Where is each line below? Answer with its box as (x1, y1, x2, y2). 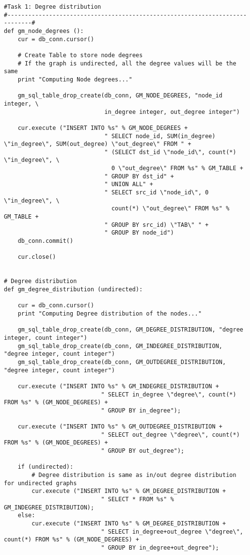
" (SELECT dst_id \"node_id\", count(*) (104, 148, 236, 156)
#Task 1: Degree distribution (4, 3, 101, 10)
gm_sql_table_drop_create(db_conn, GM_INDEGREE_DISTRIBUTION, (17, 342, 223, 349)
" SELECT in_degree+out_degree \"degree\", (101, 528, 243, 535)
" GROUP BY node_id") (104, 229, 174, 237)
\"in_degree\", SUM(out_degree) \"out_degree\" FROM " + (4, 141, 191, 148)
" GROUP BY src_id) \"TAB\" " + (104, 221, 209, 228)
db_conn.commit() (17, 238, 74, 245)
